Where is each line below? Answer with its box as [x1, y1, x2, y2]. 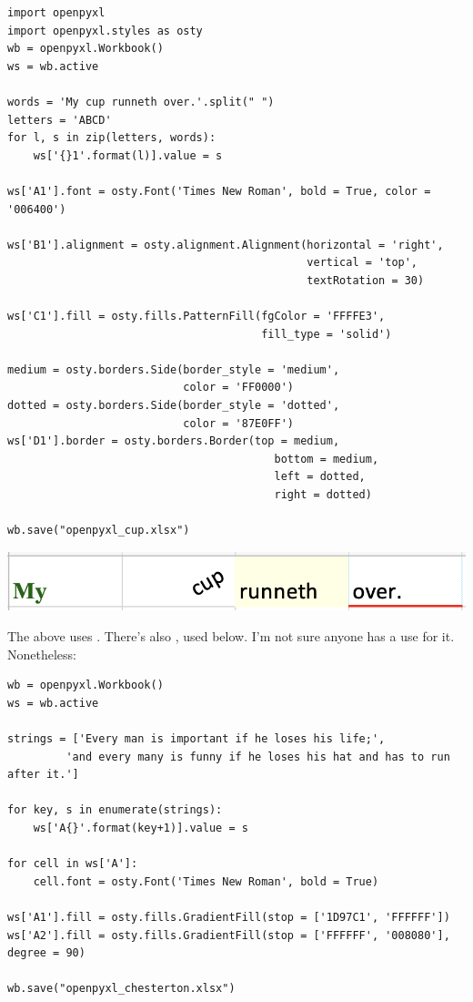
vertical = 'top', [307, 256, 418, 270]
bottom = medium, [274, 452, 379, 465]
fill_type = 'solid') [261, 327, 392, 341]
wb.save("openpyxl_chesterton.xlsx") [7, 982, 236, 996]
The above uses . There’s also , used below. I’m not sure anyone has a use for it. [7, 627, 455, 646]
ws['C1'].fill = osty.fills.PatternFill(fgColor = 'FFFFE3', [7, 310, 386, 323]
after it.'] [7, 768, 79, 782]
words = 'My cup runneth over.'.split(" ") [7, 95, 275, 108]
